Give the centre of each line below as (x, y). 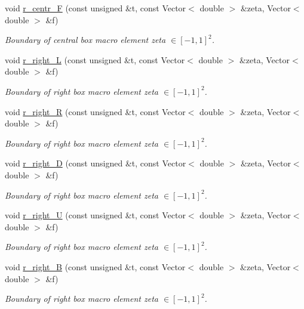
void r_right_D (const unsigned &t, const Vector (96, 163)
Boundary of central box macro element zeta (85, 40)
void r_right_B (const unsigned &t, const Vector (95, 266)
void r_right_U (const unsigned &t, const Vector (95, 215)
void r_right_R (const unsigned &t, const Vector (95, 111)
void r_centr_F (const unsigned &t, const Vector (96, 8)
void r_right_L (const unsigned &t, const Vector (95, 59)
